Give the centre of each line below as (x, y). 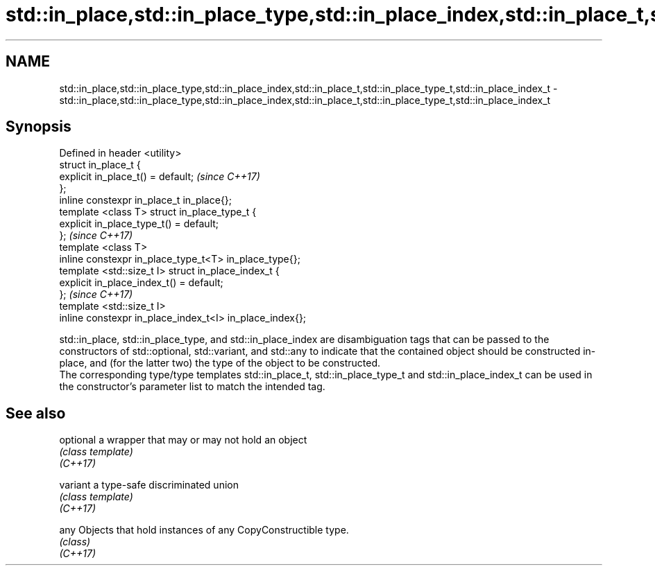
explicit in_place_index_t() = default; (141, 283)
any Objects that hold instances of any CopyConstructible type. (204, 530)
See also (36, 413)
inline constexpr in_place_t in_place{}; (146, 200)
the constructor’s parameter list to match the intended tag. (192, 387)
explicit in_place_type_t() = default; (139, 224)
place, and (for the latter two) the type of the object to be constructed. (220, 363)
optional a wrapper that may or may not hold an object (183, 440)
